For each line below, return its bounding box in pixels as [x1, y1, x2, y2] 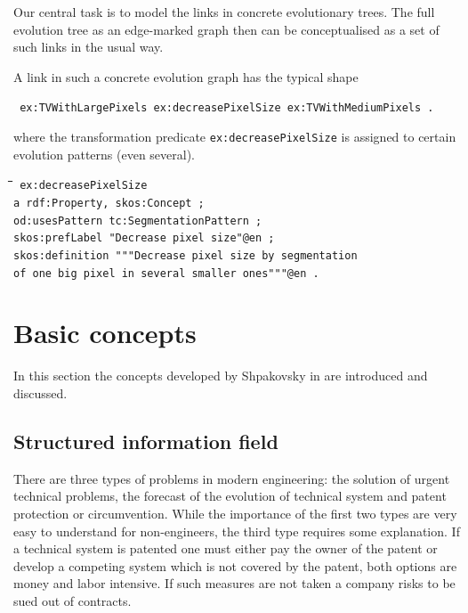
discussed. [13, 383, 68, 402]
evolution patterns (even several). [13, 144, 196, 163]
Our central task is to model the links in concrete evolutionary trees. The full [13, 3, 435, 20]
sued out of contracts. [13, 591, 132, 609]
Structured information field [13, 427, 278, 454]
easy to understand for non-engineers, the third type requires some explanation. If [13, 521, 460, 540]
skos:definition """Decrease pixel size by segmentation [13, 249, 358, 262]
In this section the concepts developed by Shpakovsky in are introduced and [13, 366, 428, 385]
